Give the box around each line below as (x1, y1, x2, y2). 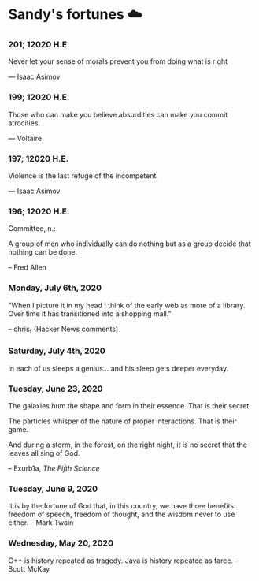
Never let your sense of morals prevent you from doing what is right (8, 57, 228, 66)
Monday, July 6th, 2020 (8, 282, 102, 293)
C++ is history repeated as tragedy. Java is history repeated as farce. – (8, 556, 239, 565)
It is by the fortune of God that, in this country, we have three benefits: (8, 501, 236, 511)
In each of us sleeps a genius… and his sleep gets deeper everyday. (8, 363, 229, 373)
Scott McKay (8, 564, 50, 573)
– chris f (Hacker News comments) (8, 324, 119, 335)
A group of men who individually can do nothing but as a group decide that (8, 239, 251, 248)
